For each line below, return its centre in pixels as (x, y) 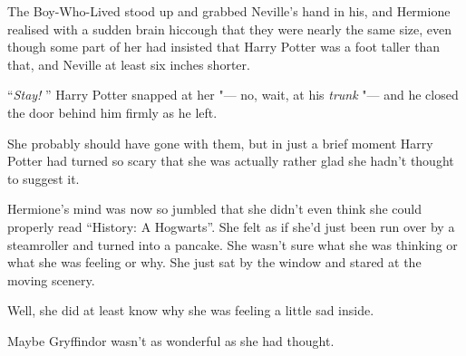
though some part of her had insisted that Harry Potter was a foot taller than (224, 47)
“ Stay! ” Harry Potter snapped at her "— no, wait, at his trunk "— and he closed (233, 95)
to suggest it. (44, 178)
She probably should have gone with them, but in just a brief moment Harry (220, 143)
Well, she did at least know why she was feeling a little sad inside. (191, 310)
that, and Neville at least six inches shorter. (129, 64)
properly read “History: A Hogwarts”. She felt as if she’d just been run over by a (231, 226)
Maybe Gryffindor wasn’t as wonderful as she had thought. (171, 340)
